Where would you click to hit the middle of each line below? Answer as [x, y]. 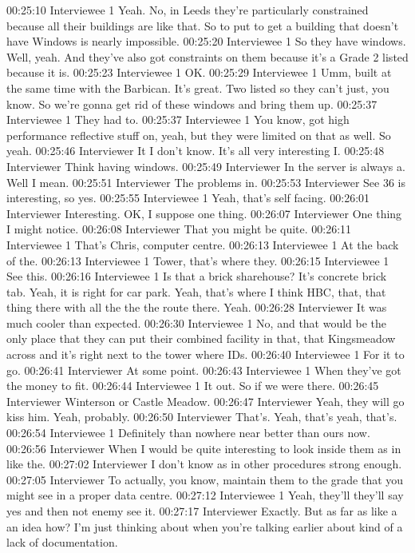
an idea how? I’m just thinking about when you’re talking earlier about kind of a [205, 526]
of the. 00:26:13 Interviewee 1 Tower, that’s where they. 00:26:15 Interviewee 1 [198, 260]
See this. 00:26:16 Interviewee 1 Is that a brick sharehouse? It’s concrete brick [197, 276]
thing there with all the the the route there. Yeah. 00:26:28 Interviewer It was [197, 307]
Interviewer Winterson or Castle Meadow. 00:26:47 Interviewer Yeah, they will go [206, 401]
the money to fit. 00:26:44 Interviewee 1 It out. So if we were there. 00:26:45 [193, 386]
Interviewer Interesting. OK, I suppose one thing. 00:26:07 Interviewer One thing [204, 213]
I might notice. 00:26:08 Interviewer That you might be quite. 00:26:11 [179, 229]
